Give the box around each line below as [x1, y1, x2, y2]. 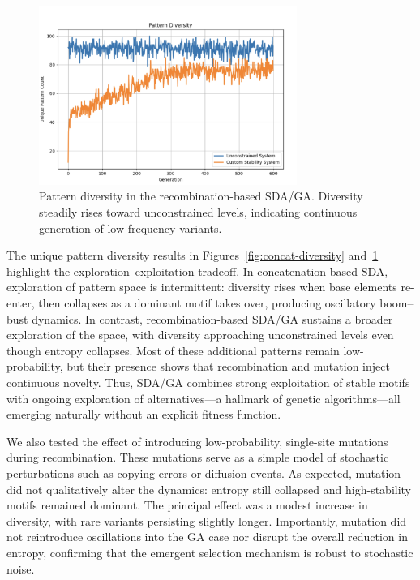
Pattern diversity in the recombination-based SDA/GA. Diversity [39, 187, 363, 204]
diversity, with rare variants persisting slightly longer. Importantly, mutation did [6, 512, 407, 529]
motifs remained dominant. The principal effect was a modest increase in [6, 496, 368, 513]
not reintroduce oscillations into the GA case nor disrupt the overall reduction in [6, 528, 408, 545]
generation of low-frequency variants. [39, 219, 222, 236]
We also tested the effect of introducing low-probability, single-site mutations [6, 432, 388, 449]
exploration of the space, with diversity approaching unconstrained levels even [6, 326, 394, 343]
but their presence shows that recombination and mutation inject [66, 358, 390, 375]
